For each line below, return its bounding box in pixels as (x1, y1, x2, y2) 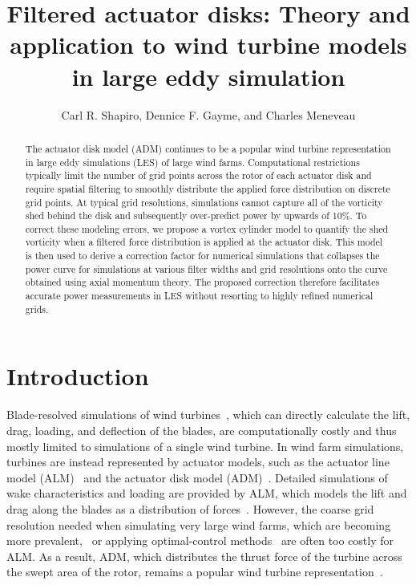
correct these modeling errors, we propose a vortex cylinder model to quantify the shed (25, 221, 389, 235)
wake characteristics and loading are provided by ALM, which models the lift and (6, 485, 407, 502)
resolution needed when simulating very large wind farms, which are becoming (6, 516, 391, 533)
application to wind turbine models (10, 28, 407, 61)
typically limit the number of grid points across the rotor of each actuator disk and (25, 169, 372, 182)
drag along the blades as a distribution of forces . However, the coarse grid (6, 500, 374, 517)
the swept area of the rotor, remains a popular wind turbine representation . (6, 563, 383, 580)
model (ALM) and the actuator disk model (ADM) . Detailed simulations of (6, 469, 388, 485)
